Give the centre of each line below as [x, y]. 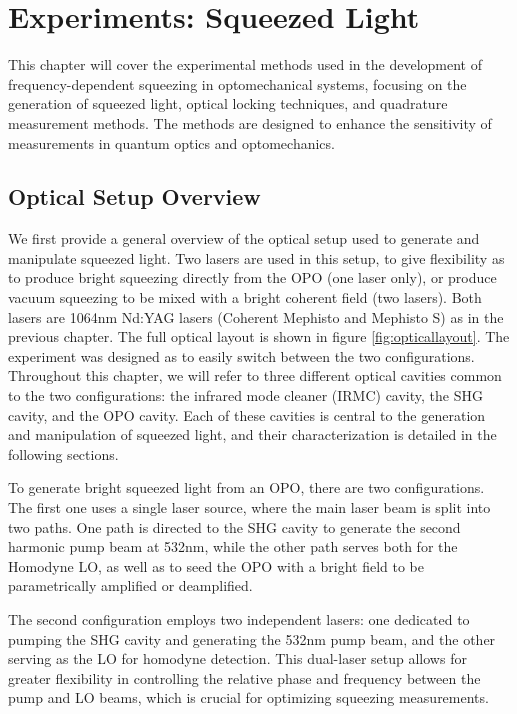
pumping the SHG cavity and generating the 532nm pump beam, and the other [252, 638]
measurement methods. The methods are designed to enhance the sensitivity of [250, 122]
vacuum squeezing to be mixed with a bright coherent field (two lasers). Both [245, 297]
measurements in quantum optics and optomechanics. [171, 142]
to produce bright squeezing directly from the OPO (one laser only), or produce [252, 277]
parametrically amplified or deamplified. [130, 585]
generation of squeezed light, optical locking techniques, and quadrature [228, 103]
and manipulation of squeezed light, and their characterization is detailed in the [252, 434]
